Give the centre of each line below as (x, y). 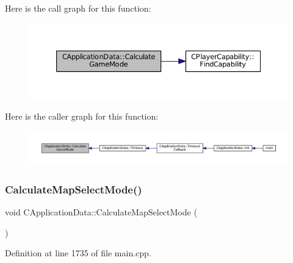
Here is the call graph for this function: (78, 8)
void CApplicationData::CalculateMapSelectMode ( (101, 212)
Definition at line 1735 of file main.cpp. (78, 253)
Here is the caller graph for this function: (82, 116)
